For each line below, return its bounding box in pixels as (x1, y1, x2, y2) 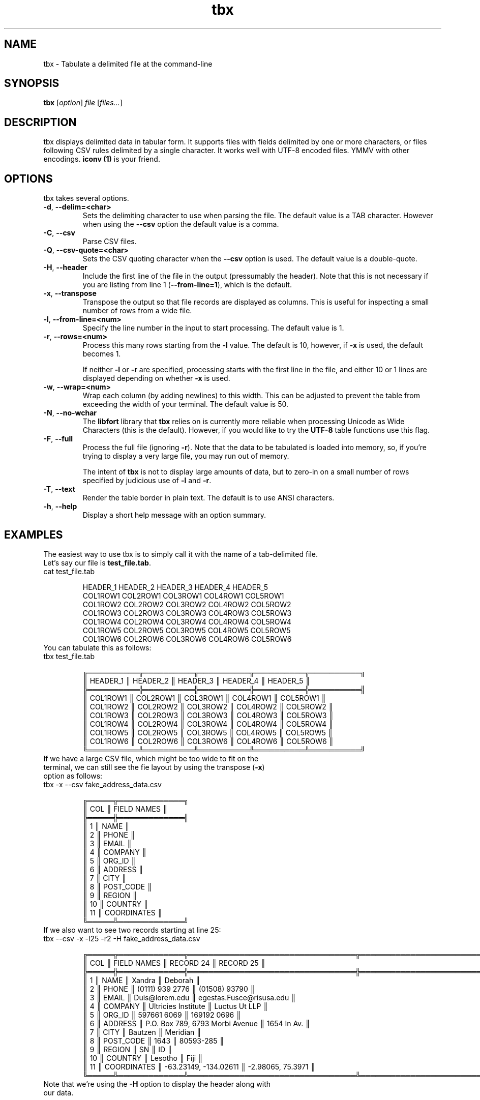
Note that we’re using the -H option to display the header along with (43, 1079, 271, 1088)
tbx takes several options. (43, 194, 129, 203)
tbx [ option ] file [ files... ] (43, 98, 123, 107)
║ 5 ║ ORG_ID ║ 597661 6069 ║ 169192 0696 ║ (82, 1010, 242, 1019)
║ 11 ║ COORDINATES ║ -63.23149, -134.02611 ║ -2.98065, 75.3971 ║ (82, 1062, 316, 1071)
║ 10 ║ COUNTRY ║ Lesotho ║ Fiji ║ (82, 1053, 203, 1062)
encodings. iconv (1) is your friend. (43, 155, 160, 164)
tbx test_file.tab (43, 651, 95, 661)
